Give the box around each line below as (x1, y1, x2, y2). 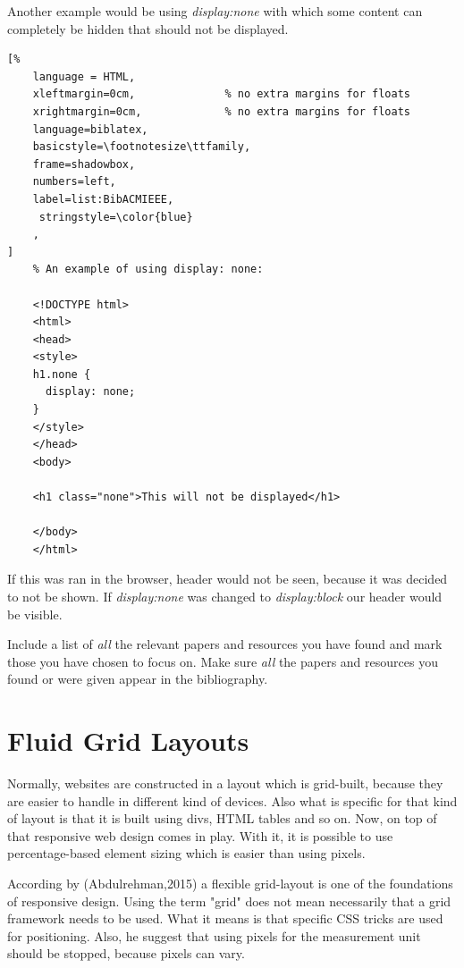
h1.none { (32, 367, 91, 381)
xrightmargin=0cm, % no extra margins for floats (32, 105, 411, 118)
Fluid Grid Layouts (7, 722, 249, 759)
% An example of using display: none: (32, 263, 264, 276)
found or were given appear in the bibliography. (7, 669, 268, 688)
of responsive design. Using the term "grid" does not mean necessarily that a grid (7, 891, 451, 910)
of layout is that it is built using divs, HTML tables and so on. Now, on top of (7, 809, 437, 828)
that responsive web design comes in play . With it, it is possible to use (7, 826, 393, 845)
